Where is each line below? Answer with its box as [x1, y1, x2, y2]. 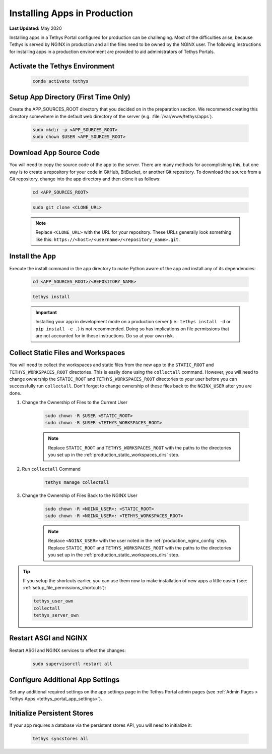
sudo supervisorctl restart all [32, 661, 113, 667]
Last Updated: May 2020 [9, 25, 62, 31]
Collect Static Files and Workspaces [9, 348, 125, 357]
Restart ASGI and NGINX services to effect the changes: [9, 647, 126, 654]
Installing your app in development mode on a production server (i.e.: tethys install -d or [35, 319, 231, 325]
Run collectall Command [22, 466, 81, 472]
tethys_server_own [33, 613, 79, 618]
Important [35, 310, 57, 316]
